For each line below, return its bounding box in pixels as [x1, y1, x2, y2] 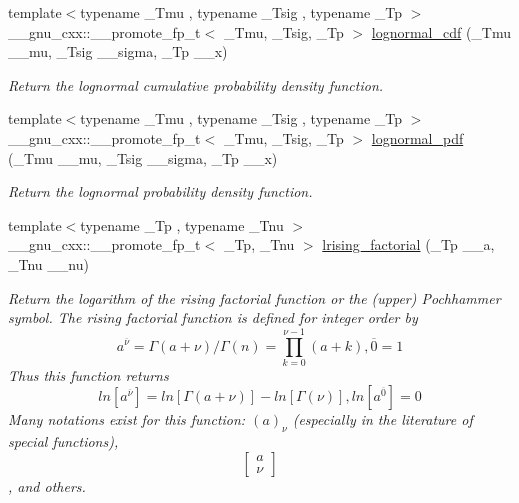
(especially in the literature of [292, 409, 473, 430]
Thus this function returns [8, 364, 169, 385]
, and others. [8, 475, 86, 496]
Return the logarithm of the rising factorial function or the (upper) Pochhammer [8, 287, 501, 308]
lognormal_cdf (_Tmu [371, 21, 512, 42]
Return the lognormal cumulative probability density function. [8, 74, 384, 95]
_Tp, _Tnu [223, 234, 295, 255]
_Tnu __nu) [8, 253, 89, 274]
